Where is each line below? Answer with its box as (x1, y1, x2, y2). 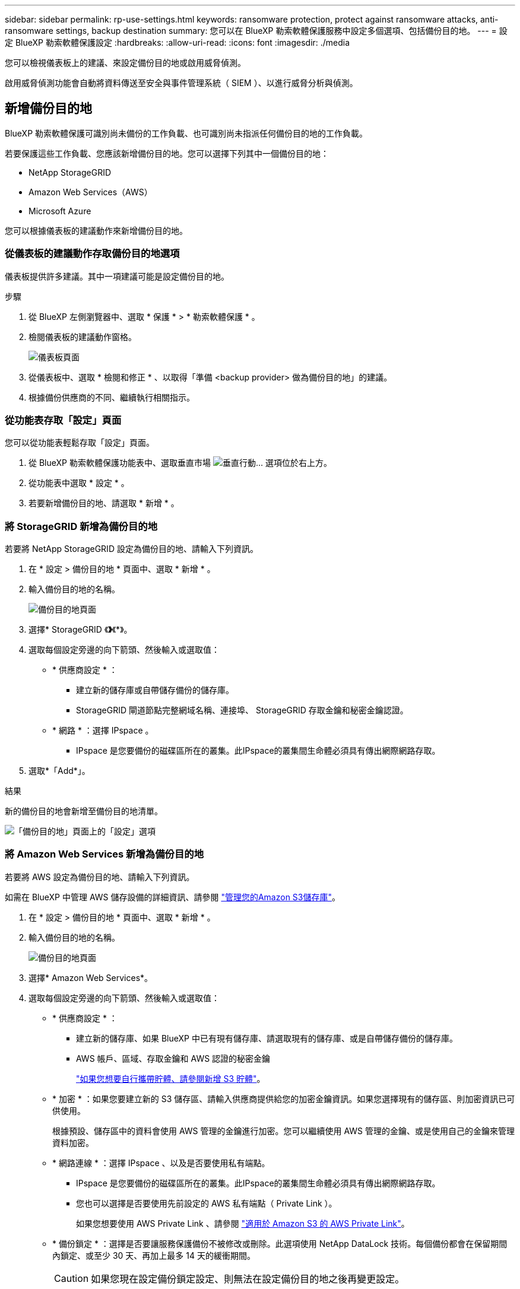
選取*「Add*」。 (28, 766, 90, 776)
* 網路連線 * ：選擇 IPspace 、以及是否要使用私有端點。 (52, 1157, 270, 1168)
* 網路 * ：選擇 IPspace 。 (52, 725, 154, 736)
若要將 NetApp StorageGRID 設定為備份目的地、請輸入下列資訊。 (5, 544, 258, 554)
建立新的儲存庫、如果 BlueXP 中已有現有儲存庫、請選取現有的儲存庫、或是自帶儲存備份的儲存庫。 (76, 1033, 458, 1043)
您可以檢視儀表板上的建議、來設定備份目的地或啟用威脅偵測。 (5, 58, 246, 68)
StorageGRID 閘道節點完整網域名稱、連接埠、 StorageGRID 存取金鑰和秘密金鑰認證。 (76, 705, 408, 716)
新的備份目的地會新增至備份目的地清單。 (5, 806, 163, 817)
